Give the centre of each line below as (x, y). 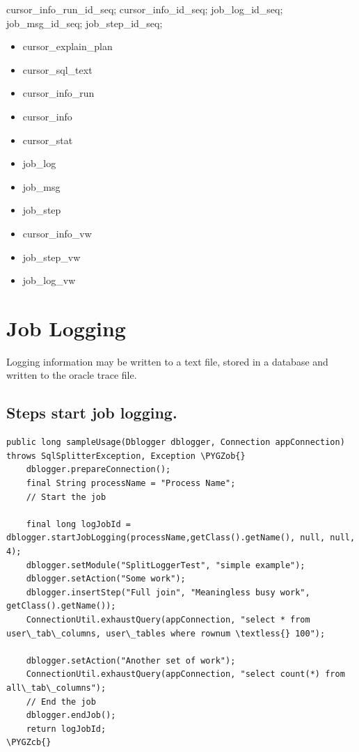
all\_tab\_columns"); (56, 688)
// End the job (61, 702)
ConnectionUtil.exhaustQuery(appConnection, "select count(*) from (185, 674)
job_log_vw (49, 280)
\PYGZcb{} (29, 743)
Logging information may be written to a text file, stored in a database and (167, 361)
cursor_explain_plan (67, 46)
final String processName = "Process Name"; (131, 484)
